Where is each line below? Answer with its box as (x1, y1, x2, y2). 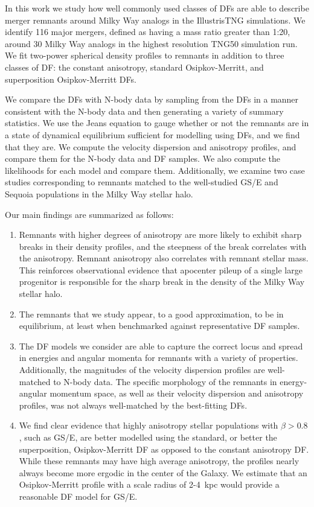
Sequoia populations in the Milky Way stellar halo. (5, 187, 193, 200)
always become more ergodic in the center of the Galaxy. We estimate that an (19, 466, 307, 479)
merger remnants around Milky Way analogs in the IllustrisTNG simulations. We (5, 13, 306, 26)
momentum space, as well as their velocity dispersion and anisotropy (50, 387, 304, 400)
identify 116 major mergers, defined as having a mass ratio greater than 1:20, (5, 25, 290, 38)
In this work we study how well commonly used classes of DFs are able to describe (5, 2, 309, 14)
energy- (280, 375, 307, 387)
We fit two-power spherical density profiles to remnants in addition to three (5, 49, 284, 62)
